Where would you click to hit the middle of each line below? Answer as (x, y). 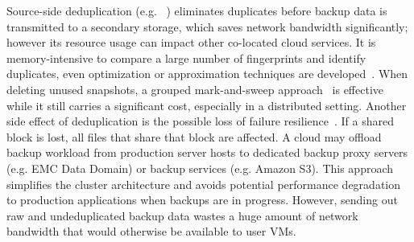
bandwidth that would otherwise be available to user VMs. (151, 231)
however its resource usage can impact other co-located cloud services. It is (191, 42)
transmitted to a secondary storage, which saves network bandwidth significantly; (207, 26)
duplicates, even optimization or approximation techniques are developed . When (207, 74)
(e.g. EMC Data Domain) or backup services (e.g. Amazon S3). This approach (200, 168)
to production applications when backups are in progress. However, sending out (202, 200)
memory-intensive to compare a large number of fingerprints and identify (186, 57)
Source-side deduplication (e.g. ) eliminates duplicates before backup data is (197, 10)
